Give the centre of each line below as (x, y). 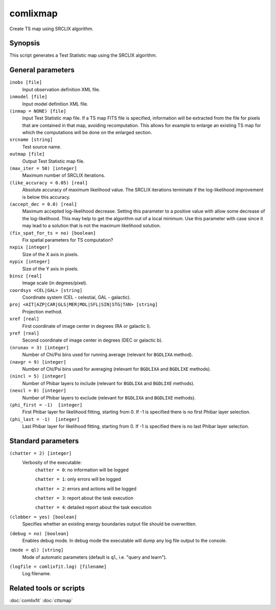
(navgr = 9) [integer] (38, 362)
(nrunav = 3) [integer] (39, 348)
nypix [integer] (30, 262)
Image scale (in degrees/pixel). (55, 283)
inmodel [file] (29, 97)
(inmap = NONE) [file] (38, 111)
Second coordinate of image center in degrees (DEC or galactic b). (93, 340)
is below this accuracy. (47, 197)
